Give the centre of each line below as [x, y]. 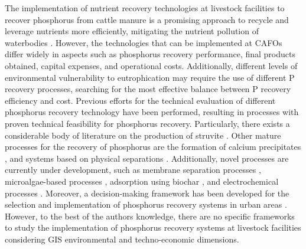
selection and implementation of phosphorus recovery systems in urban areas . [146, 204]
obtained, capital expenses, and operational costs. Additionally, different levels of [151, 65]
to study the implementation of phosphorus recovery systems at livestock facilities [153, 227]
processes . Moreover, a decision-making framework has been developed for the [147, 193]
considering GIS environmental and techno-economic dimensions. [122, 239]
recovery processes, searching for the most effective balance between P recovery [148, 89]
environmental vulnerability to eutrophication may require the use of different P [150, 77]
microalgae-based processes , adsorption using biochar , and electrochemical [142, 181]
